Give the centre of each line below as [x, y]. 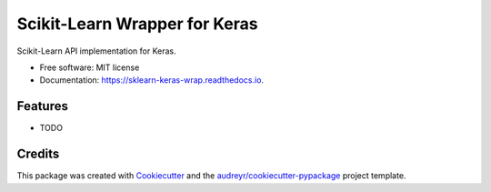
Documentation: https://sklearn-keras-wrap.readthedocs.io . [151, 80]
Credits [38, 154]
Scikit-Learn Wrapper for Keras [137, 24]
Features [42, 106]
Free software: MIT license [90, 67]
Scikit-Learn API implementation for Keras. [96, 51]
